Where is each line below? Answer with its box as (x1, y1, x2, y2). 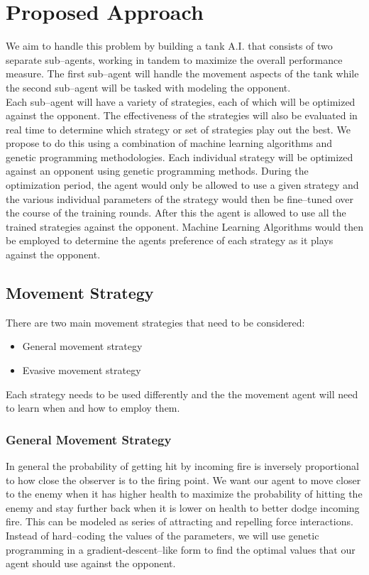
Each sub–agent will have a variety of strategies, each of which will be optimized (6, 94, 356, 109)
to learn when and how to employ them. (6, 400, 180, 415)
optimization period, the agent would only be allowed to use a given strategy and (6, 177, 359, 192)
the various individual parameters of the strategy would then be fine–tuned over (6, 191, 354, 206)
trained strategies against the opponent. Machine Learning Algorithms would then (6, 219, 363, 234)
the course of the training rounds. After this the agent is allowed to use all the (6, 205, 346, 220)
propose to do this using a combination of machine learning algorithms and (6, 136, 333, 150)
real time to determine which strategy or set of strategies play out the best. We (6, 121, 351, 136)
